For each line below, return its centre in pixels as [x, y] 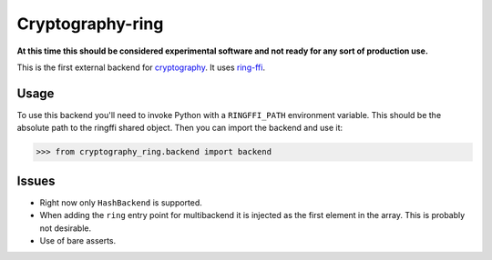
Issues [36, 180]
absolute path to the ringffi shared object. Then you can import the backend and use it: [180, 128]
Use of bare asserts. [78, 240]
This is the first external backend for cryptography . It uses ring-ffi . [141, 67]
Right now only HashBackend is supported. [121, 202]
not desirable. [65, 228]
